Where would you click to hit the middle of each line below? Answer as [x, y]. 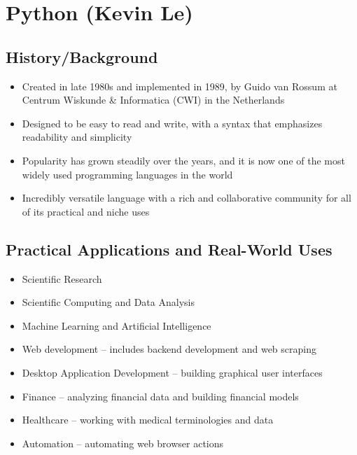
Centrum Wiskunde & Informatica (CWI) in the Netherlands [153, 100]
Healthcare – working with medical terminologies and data [148, 420]
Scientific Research [62, 278]
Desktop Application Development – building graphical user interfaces [172, 372]
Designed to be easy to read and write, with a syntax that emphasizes [172, 123]
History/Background [82, 56]
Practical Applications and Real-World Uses [169, 249]
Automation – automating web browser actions [123, 443]
